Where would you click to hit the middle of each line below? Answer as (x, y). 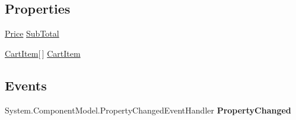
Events (26, 85)
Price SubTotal (32, 33)
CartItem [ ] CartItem (43, 53)
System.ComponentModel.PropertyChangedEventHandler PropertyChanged (148, 110)
